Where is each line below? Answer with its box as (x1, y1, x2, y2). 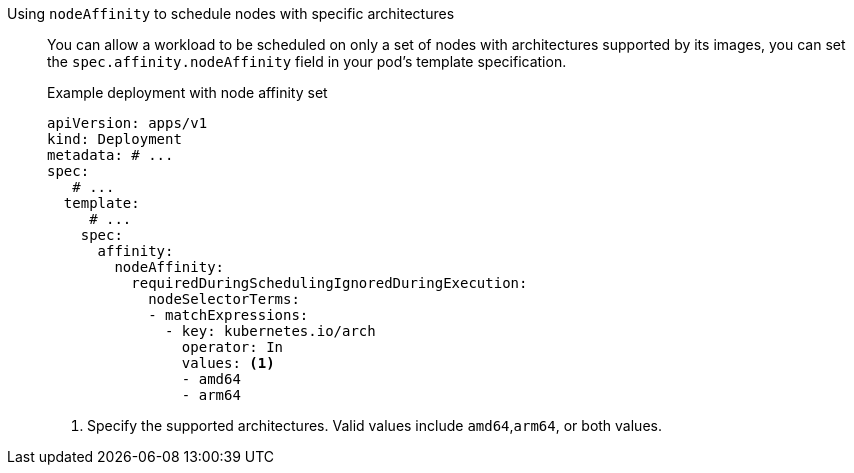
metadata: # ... (47, 147, 174, 163)
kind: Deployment (47, 131, 182, 147)
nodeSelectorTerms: (148, 291, 300, 307)
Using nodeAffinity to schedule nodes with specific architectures (7, 5, 455, 22)
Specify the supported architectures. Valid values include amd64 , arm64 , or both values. (87, 417, 662, 434)
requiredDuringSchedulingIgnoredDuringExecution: (131, 275, 528, 291)
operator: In (181, 339, 284, 355)
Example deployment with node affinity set (47, 84, 328, 101)
